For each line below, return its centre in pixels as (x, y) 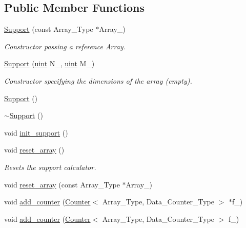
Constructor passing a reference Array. (65, 46)
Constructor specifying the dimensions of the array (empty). (98, 80)
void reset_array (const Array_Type (62, 184)
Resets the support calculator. (50, 167)
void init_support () (36, 132)
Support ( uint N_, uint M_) (49, 63)
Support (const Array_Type (49, 29)
